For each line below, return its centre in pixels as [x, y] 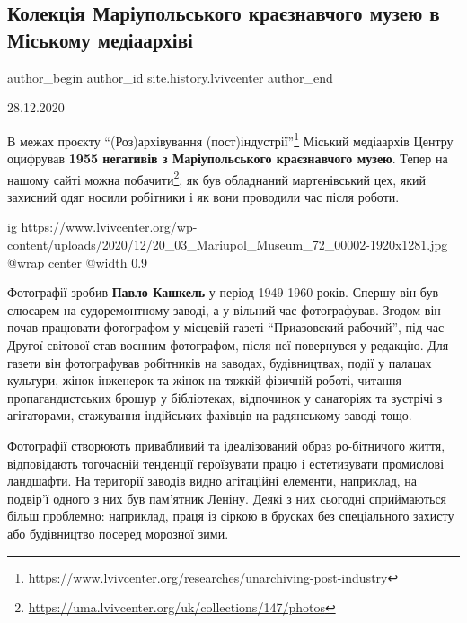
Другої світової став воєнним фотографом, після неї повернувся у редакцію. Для [228, 345]
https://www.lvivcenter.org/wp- [109, 227]
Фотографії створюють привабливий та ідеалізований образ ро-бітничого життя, [226, 445]
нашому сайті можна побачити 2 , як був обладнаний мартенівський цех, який [216, 178]
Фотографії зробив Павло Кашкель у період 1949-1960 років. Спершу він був [223, 292]
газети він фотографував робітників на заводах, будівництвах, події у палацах [220, 362]
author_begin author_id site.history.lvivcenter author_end [170, 77]
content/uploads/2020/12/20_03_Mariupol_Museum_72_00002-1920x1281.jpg [228, 245]
